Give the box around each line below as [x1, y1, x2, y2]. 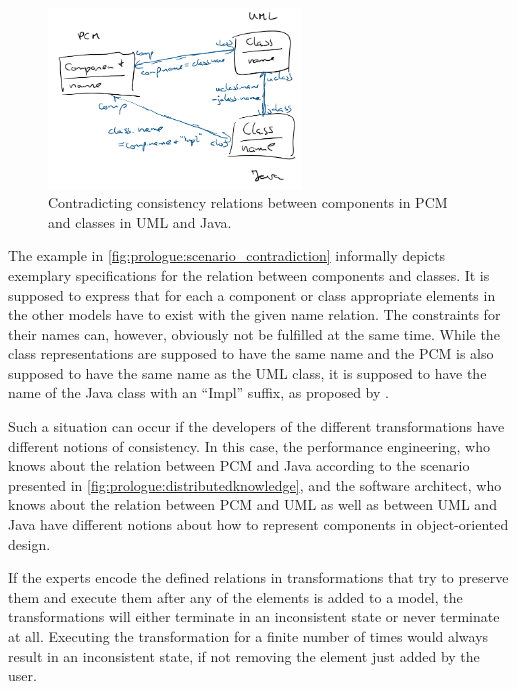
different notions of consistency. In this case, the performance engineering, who [8, 435, 490, 456]
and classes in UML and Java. [48, 211, 232, 232]
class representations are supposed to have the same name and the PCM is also [8, 343, 494, 364]
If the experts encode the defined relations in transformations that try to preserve [8, 567, 509, 588]
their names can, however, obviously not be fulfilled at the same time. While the [8, 323, 500, 344]
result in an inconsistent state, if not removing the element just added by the [8, 645, 480, 666]
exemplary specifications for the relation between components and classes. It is [8, 264, 490, 285]
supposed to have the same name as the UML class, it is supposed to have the [8, 362, 487, 383]
